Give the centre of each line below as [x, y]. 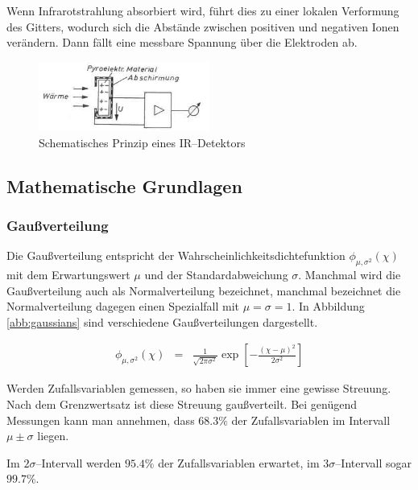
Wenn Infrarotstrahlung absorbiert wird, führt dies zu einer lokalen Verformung [203, 10]
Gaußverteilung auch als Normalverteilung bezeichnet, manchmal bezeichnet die [204, 290]
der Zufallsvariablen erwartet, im [239, 462]
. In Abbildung [328, 306]
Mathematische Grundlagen [124, 185]
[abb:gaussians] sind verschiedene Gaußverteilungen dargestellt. [162, 321]
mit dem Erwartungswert [68, 275]
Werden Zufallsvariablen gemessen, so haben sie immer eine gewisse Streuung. [199, 388]
